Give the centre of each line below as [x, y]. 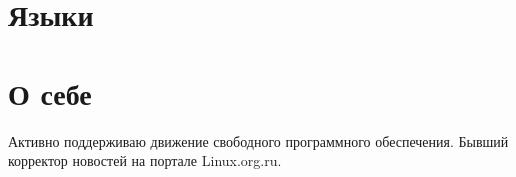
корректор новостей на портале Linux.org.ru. [145, 160]
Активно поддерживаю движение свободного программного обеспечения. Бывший [258, 140]
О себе [50, 92]
